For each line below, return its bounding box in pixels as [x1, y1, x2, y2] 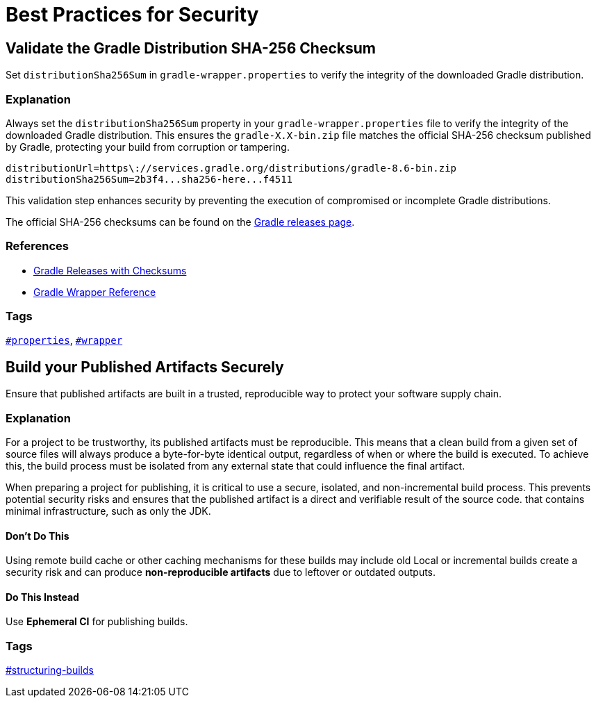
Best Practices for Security [6, 3, 259, 26]
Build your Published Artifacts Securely [6, 358, 284, 376]
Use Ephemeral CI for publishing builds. [6, 615, 188, 628]
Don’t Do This [6, 529, 69, 542]
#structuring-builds [6, 664, 94, 677]
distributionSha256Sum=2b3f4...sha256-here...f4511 [6, 173, 293, 185]
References [6, 239, 69, 254]
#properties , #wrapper [6, 334, 123, 347]
